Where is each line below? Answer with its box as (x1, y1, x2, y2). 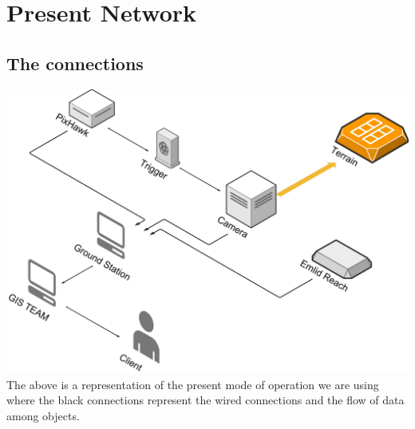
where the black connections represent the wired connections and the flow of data (6, 392, 405, 408)
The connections (6, 50, 144, 75)
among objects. (6, 407, 80, 423)
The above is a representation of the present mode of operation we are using (6, 376, 379, 392)
